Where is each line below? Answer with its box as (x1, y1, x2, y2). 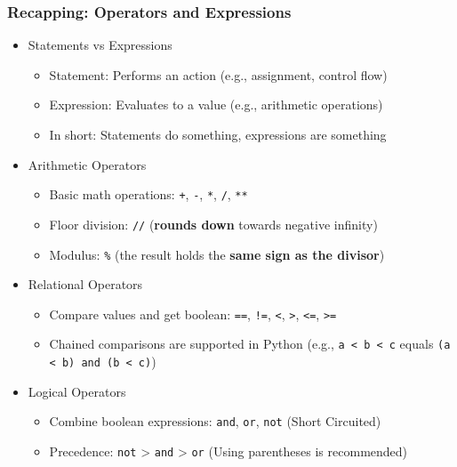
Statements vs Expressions (28, 36, 172, 54)
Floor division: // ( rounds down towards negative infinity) (49, 214, 378, 233)
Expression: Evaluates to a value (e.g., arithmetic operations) (49, 95, 383, 114)
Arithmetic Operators (28, 155, 147, 173)
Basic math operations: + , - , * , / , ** (49, 185, 248, 204)
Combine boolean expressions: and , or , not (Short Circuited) (49, 412, 381, 431)
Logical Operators (28, 382, 126, 400)
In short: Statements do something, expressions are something (49, 125, 387, 143)
